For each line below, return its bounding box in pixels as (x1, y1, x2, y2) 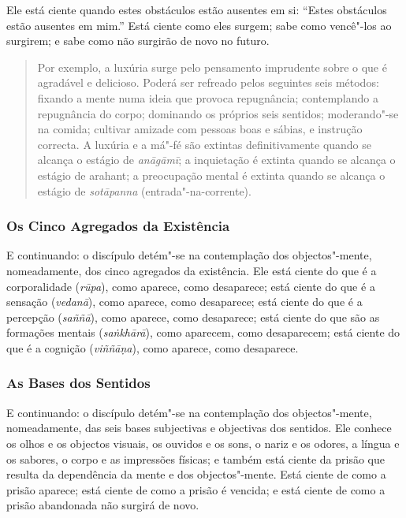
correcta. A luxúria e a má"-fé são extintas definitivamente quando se (37, 136, 372, 152)
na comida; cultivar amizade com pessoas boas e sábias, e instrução (37, 121, 363, 137)
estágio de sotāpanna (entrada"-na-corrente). (37, 182, 251, 199)
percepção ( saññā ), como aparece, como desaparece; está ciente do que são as (6, 308, 380, 325)
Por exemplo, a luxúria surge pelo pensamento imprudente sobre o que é (37, 58, 387, 75)
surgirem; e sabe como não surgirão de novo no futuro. (6, 32, 270, 49)
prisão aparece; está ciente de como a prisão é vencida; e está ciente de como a (6, 481, 386, 498)
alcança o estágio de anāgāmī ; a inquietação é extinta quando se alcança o (37, 151, 396, 168)
